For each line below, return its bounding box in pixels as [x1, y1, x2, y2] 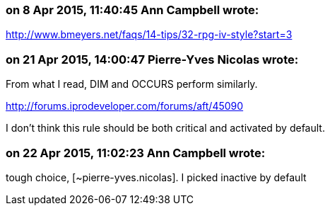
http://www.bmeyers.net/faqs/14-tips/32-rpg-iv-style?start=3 [6, 28, 293, 41]
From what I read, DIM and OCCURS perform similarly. [6, 78, 258, 91]
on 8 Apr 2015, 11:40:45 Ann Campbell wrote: [6, 3, 259, 17]
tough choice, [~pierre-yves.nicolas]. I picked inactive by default [6, 171, 307, 183]
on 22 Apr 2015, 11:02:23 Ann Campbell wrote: [6, 145, 266, 160]
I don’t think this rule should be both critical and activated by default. [6, 122, 325, 135]
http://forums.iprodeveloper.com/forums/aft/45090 [6, 100, 244, 113]
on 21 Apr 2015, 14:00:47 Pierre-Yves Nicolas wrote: [6, 52, 299, 67]
